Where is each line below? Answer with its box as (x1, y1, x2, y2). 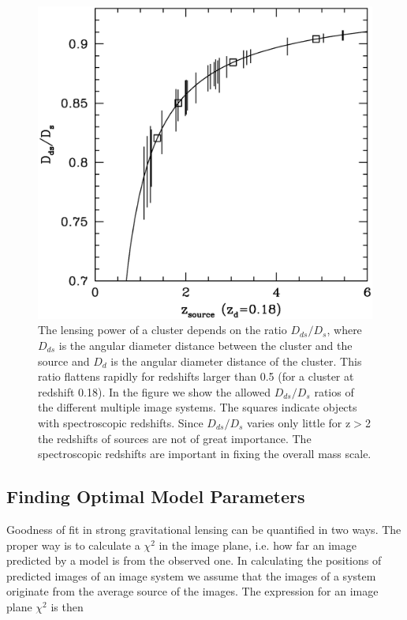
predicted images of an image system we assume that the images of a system (6, 567, 376, 584)
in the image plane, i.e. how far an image (159, 536, 357, 553)
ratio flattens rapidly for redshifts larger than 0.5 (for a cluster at (38, 368, 354, 385)
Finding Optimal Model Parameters (6, 484, 305, 509)
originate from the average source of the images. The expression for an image (6, 583, 379, 599)
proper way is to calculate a (6, 536, 140, 553)
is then (50, 598, 84, 614)
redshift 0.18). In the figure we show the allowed (38, 383, 271, 400)
